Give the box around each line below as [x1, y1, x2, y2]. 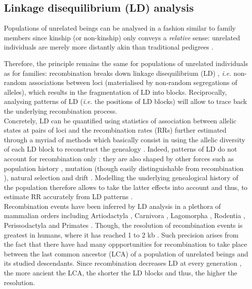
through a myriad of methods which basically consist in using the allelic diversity [4, 134, 245, 144]
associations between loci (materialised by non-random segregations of [29, 77, 237, 87]
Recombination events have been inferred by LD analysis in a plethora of [4, 201, 221, 211]
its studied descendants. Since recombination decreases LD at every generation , [4, 258, 242, 268]
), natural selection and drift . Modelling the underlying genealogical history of [4, 172, 238, 183]
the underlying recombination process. [4, 105, 118, 116]
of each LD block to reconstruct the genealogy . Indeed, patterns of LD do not [4, 144, 237, 154]
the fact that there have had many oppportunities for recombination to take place [4, 239, 247, 249]
